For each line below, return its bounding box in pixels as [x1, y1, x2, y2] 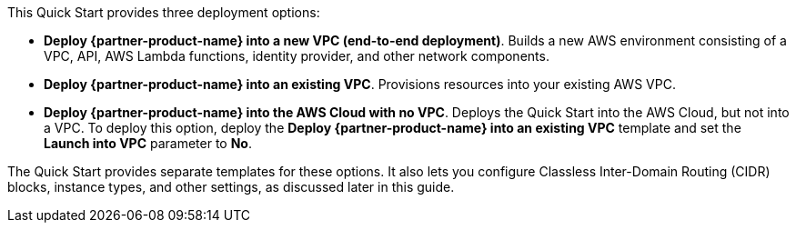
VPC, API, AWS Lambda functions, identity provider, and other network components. [44, 48, 549, 64]
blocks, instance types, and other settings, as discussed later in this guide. [7, 179, 455, 195]
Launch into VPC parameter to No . [44, 135, 252, 151]
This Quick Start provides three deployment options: [7, 5, 320, 20]
